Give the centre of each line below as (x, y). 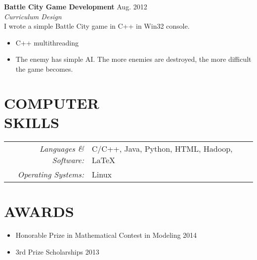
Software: (68, 160)
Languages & (62, 148)
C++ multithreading (47, 42)
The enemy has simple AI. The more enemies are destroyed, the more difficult (133, 59)
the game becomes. (44, 68)
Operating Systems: (51, 174)
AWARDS (39, 211)
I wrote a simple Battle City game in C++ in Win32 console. (97, 26)
